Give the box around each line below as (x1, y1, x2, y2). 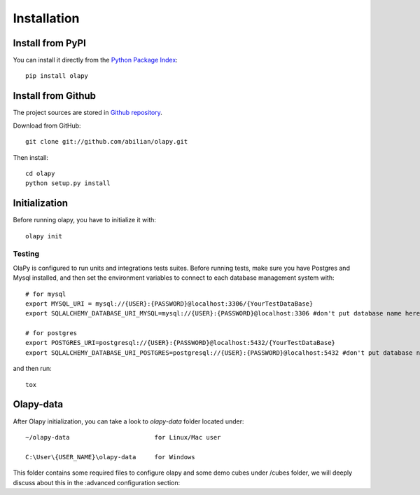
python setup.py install (25, 179, 111, 187)
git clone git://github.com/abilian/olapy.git (25, 137, 188, 146)
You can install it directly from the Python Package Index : (13, 56, 178, 65)
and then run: (13, 365, 52, 373)
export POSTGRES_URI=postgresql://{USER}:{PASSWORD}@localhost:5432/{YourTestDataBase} (25, 339, 336, 347)
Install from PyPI (13, 37, 87, 49)
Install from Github (13, 90, 97, 102)
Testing (13, 249, 40, 259)
